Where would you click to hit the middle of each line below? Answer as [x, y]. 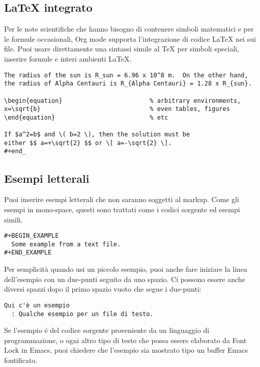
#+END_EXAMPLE [28, 253]
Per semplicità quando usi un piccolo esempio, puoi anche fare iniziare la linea [126, 269]
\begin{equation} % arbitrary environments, [123, 101]
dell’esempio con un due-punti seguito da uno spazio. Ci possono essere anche [125, 279]
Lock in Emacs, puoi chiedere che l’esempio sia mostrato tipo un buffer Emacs [126, 350]
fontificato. [21, 360]
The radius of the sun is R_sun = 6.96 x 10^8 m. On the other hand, [126, 75]
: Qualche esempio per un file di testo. [82, 314]
